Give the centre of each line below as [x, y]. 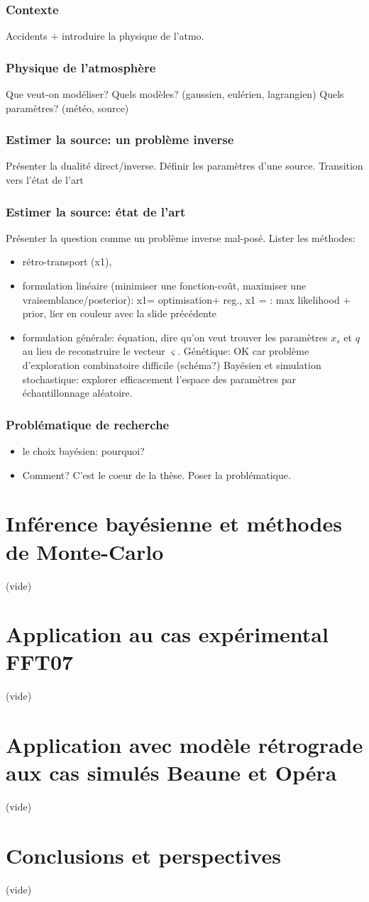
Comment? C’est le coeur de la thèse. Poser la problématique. [156, 474]
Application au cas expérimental [167, 634]
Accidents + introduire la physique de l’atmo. [105, 36]
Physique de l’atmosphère [81, 67]
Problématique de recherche [88, 424]
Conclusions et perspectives [143, 856]
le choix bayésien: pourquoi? [83, 451]
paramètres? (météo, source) [67, 108]
